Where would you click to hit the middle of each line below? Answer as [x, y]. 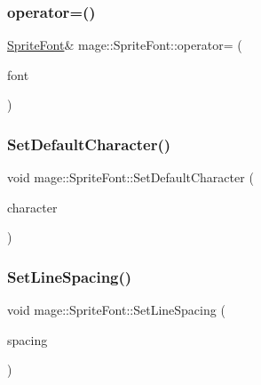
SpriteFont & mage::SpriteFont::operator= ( [125, 45]
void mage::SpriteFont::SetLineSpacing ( [116, 310]
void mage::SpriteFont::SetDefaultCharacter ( [130, 177]
